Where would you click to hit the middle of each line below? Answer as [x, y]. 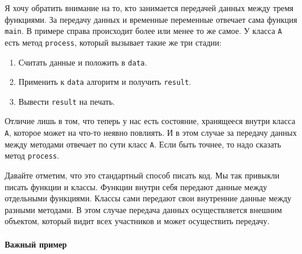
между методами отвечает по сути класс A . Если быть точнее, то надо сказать [143, 144]
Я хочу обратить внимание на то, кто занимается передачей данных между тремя [149, 8]
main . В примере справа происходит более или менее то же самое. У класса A [143, 31]
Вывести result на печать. [67, 101]
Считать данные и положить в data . [83, 62]
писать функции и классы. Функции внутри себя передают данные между [136, 186]
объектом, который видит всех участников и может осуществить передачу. [137, 221]
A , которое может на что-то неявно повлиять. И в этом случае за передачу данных [151, 133]
